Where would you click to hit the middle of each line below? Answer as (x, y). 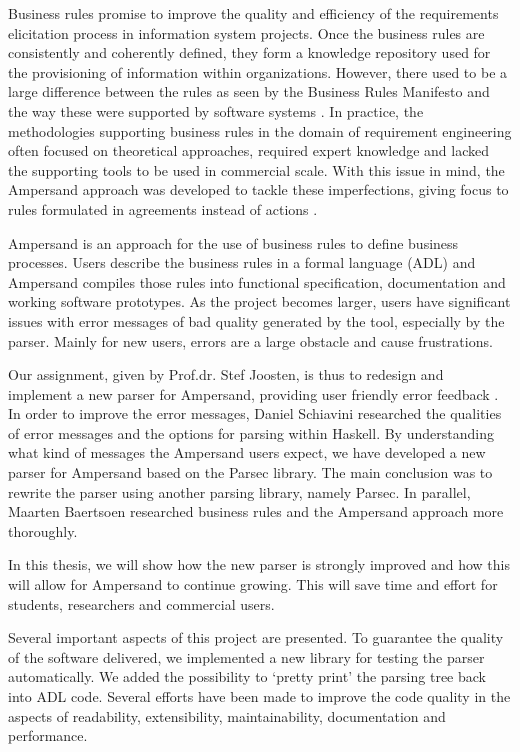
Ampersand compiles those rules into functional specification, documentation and (257, 281)
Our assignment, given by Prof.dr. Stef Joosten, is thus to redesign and (226, 374)
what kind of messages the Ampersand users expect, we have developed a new (247, 452)
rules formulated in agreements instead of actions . (163, 208)
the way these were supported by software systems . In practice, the (216, 110)
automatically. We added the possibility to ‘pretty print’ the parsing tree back (247, 676)
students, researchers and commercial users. (141, 603)
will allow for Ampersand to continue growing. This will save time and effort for (253, 584)
